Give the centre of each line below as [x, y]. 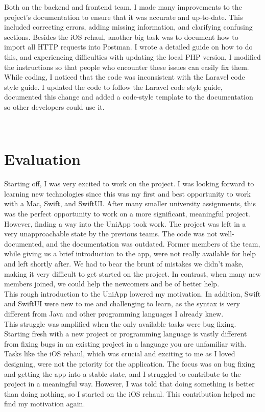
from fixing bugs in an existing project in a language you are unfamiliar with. [125, 343]
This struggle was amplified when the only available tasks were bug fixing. [120, 323]
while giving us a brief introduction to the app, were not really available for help [130, 253]
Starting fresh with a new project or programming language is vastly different [126, 334]
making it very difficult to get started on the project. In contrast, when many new [132, 273]
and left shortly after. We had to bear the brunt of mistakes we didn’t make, [124, 263]
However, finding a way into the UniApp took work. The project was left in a [125, 223]
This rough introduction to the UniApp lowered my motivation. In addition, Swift [132, 293]
